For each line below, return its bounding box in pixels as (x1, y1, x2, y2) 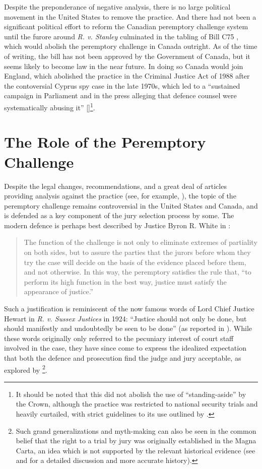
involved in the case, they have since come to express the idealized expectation (4, 343, 246, 353)
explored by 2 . (4, 363, 47, 375)
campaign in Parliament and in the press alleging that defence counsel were (4, 90, 237, 101)
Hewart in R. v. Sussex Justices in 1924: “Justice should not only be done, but (4, 313, 247, 323)
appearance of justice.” (24, 286, 94, 297)
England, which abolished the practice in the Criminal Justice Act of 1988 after (4, 71, 250, 81)
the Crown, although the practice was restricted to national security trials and (16, 398, 258, 409)
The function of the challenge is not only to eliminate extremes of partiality (24, 237, 257, 247)
